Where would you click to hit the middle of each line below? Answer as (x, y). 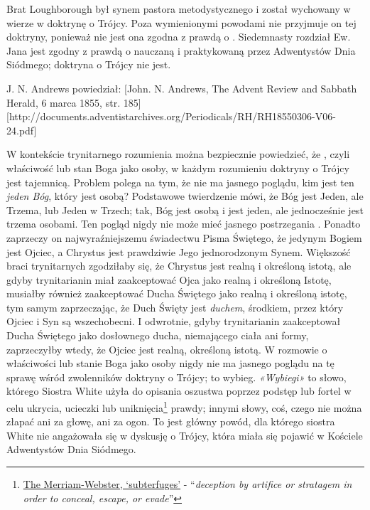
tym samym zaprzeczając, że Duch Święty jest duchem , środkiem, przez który (175, 307)
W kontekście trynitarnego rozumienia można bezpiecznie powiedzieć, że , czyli (178, 154)
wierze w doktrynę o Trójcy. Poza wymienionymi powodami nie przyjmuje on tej (181, 22)
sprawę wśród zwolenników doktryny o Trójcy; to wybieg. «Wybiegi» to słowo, (176, 377)
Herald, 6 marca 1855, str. (64, 102)
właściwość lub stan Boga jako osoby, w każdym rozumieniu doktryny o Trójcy (178, 168)
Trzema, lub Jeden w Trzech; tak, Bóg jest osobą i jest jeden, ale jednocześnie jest (185, 209)
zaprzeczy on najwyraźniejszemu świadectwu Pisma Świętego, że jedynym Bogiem (184, 237)
